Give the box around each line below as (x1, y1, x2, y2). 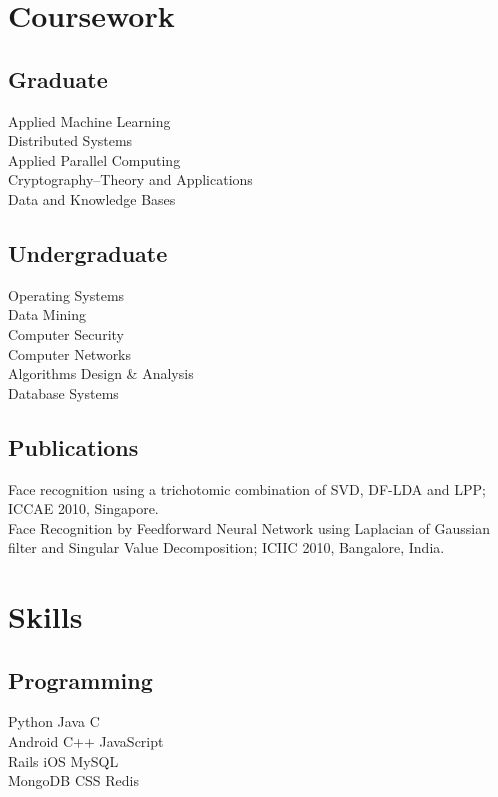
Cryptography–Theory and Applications (8, 169, 253, 190)
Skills (8, 596, 83, 637)
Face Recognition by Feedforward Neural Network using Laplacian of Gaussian (8, 517, 490, 538)
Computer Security (8, 323, 124, 344)
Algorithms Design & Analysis (8, 363, 194, 384)
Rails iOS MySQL (8, 750, 119, 771)
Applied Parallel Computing (8, 149, 181, 170)
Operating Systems (8, 284, 125, 305)
